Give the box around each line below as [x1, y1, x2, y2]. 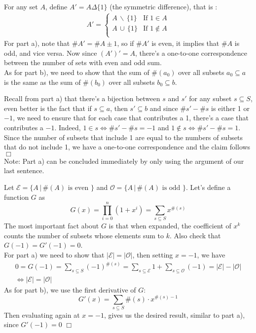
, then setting [132, 250, 173, 260]
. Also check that [170, 230, 221, 240]
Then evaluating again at [4, 309, 80, 320]
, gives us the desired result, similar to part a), [104, 309, 245, 320]
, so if [117, 38, 134, 48]
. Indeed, [54, 122, 81, 132]
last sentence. [4, 165, 44, 176]
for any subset [189, 93, 232, 104]
